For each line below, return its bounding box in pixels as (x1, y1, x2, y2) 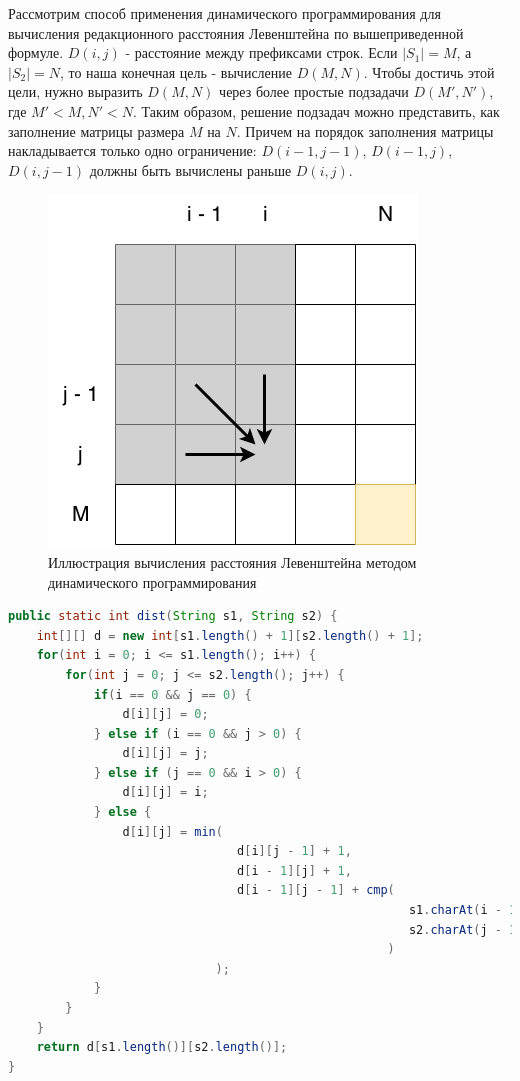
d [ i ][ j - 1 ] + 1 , (237, 844, 352, 859)
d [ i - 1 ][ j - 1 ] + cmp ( (237, 883, 395, 898)
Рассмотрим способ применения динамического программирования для (8, 3, 441, 23)
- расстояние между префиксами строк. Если (125, 42, 398, 63)
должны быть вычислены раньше (89, 159, 292, 180)
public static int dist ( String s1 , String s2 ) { (8, 609, 338, 624)
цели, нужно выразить (8, 81, 143, 102)
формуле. (8, 42, 64, 63)
